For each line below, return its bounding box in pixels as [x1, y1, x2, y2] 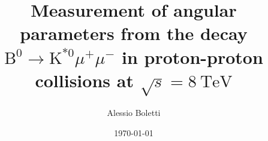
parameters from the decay [20, 21, 248, 45]
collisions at [35, 68, 134, 92]
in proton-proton [121, 44, 263, 69]
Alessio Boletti [107, 106, 161, 118]
